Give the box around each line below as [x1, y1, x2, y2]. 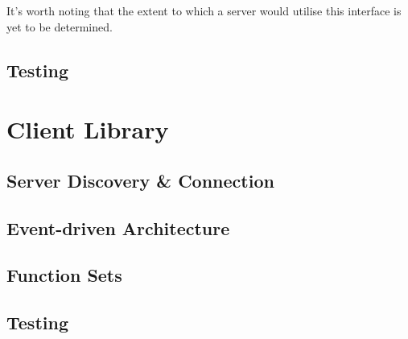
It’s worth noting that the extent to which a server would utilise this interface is [6, 2, 402, 19]
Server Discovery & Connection [6, 167, 274, 192]
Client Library [6, 113, 169, 146]
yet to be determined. [6, 18, 113, 35]
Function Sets [6, 263, 122, 287]
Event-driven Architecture [6, 215, 230, 240]
